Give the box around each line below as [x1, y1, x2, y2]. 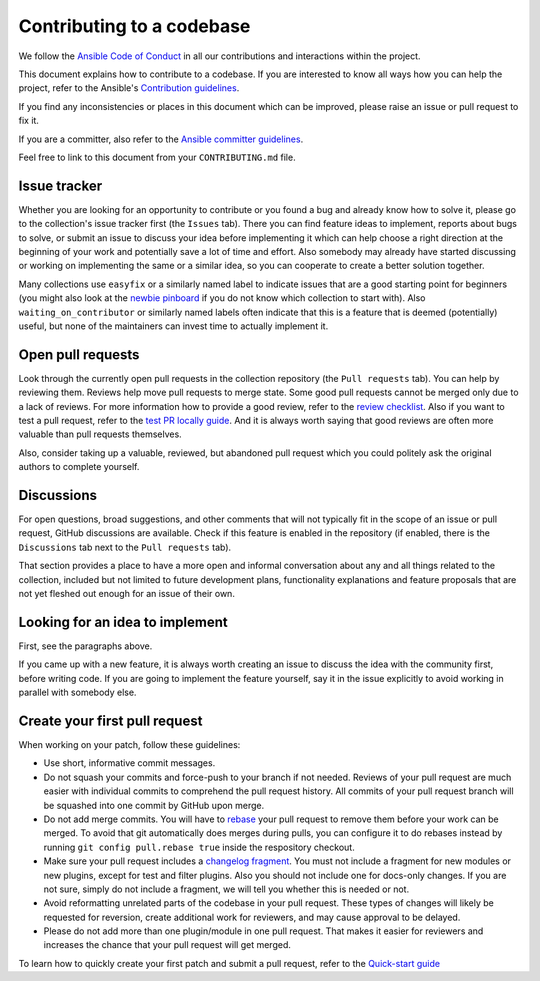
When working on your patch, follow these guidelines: [18, 739, 241, 751]
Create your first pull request [18, 712, 203, 729]
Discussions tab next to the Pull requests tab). [18, 541, 232, 553]
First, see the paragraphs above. [18, 640, 153, 652]
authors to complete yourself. [18, 461, 140, 473]
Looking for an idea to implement [18, 613, 229, 630]
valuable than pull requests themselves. [18, 428, 182, 440]
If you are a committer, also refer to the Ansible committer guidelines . [18, 133, 304, 145]
